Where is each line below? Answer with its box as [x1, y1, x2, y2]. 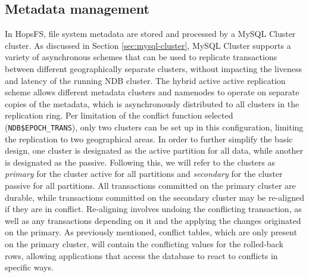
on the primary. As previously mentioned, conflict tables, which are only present [5, 226, 297, 238]
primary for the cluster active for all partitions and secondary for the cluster [5, 167, 283, 180]
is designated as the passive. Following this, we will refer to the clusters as [5, 155, 276, 168]
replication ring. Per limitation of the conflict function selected [5, 109, 233, 122]
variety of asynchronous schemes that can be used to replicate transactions [5, 51, 277, 63]
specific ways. [5, 261, 54, 273]
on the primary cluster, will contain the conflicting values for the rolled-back [5, 237, 283, 250]
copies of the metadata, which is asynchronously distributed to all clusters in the [5, 97, 299, 110]
